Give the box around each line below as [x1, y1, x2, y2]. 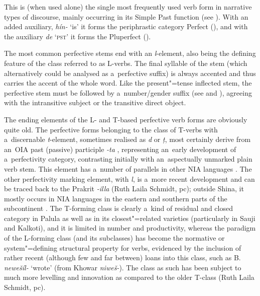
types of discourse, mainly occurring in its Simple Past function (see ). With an [4, 11, 248, 22]
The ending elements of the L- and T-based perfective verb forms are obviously [4, 114, 247, 124]
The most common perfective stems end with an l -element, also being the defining [4, 48, 256, 58]
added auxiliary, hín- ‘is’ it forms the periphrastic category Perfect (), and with [4, 21, 248, 32]
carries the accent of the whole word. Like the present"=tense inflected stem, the [4, 78, 252, 88]
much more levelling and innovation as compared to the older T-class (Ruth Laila [4, 272, 254, 282]
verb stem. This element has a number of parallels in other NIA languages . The [4, 163, 252, 174]
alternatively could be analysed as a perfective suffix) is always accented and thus [4, 67, 256, 78]
